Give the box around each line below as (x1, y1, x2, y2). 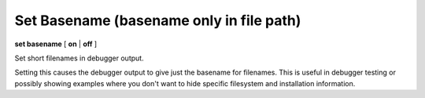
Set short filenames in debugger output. (14, 53, 145, 63)
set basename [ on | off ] (14, 39, 98, 49)
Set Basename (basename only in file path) (14, 12, 301, 29)
